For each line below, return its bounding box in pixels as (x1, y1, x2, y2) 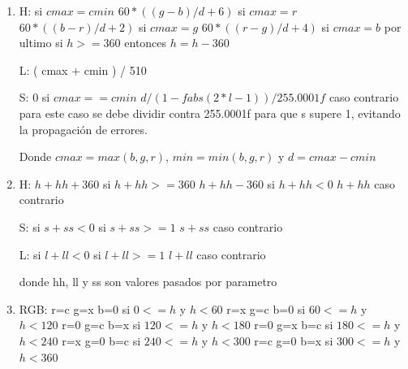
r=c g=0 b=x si (254, 332, 333, 349)
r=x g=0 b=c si (62, 332, 141, 349)
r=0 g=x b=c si (254, 316, 333, 333)
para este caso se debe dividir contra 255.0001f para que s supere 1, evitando (19, 104, 401, 121)
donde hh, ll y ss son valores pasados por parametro (19, 273, 277, 290)
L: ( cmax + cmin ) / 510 (19, 61, 147, 78)
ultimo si (19, 34, 63, 51)
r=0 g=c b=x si (62, 316, 141, 333)
